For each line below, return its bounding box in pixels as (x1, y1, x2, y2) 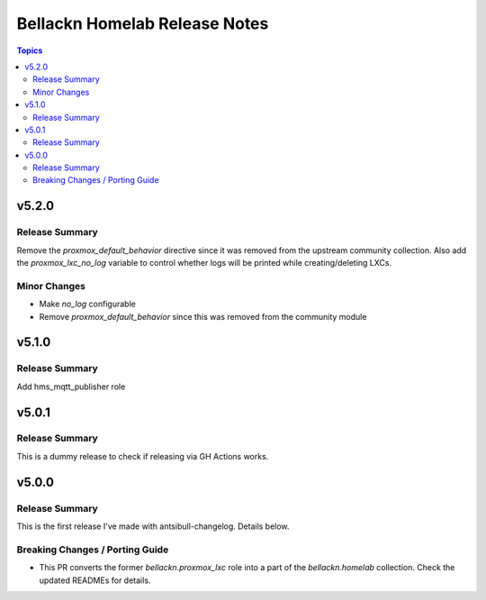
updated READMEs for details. (39, 575, 151, 586)
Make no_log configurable (39, 298, 137, 310)
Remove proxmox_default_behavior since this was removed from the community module (39, 311, 367, 322)
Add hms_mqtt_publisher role (16, 381, 126, 392)
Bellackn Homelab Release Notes (16, 14, 269, 33)
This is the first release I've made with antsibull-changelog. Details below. (16, 521, 290, 532)
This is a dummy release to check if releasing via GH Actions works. (16, 450, 269, 461)
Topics (16, 45, 43, 56)
